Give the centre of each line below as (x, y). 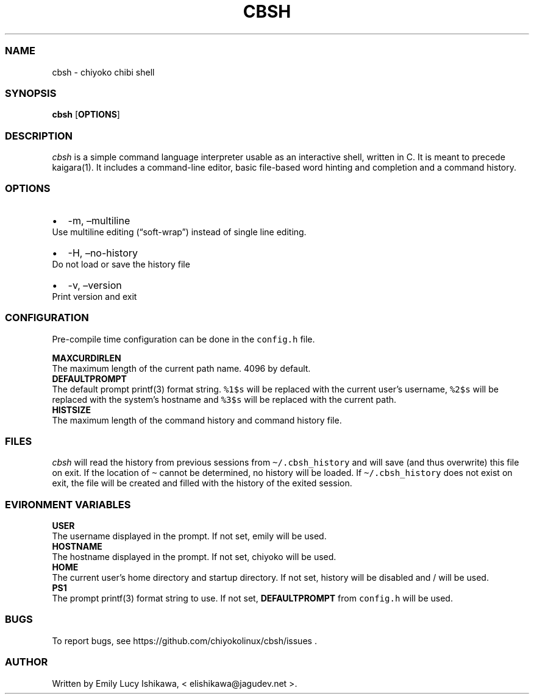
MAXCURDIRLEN (87, 358)
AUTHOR (27, 662)
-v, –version (95, 285)
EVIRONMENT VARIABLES (68, 504)
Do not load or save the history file (121, 264)
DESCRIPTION (39, 136)
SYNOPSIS (31, 93)
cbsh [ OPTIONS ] (86, 115)
